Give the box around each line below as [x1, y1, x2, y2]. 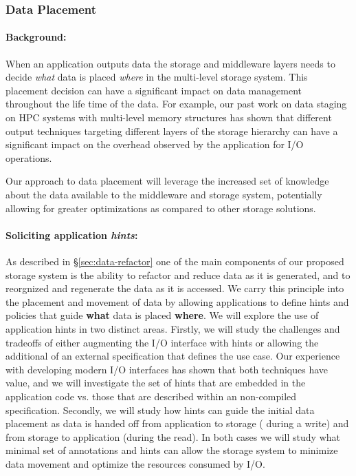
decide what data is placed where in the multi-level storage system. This [5, 70, 308, 84]
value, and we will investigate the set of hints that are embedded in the [5, 375, 306, 390]
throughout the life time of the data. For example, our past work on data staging [5, 96, 347, 111]
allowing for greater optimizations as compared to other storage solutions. [5, 200, 316, 215]
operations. [5, 150, 52, 165]
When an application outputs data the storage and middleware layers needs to [5, 56, 335, 70]
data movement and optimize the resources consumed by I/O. [5, 456, 265, 470]
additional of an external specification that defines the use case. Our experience [5, 349, 340, 363]
